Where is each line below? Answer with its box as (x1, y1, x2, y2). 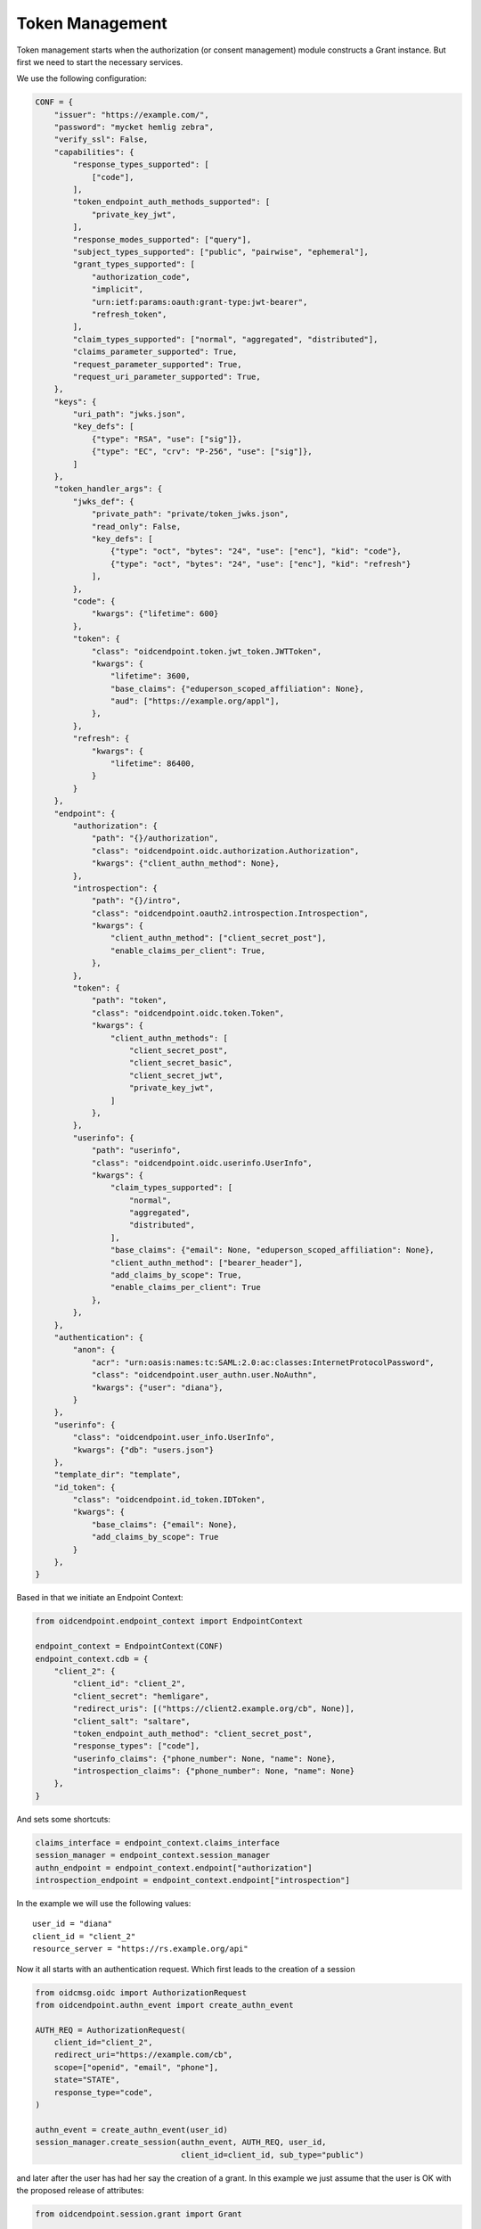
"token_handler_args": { (53, 484, 163, 494)
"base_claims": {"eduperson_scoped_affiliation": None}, (110, 683, 364, 694)
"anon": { (72, 1345, 116, 1355)
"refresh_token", (91, 308, 167, 319)
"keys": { (53, 397, 97, 407)
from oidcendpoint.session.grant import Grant (35, 2208, 242, 2219)
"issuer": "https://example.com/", (53, 110, 209, 119)
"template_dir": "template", (53, 1469, 182, 1480)
